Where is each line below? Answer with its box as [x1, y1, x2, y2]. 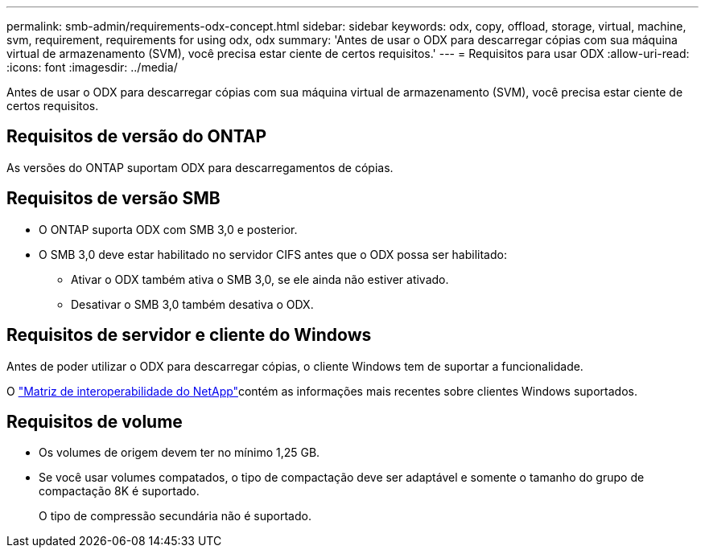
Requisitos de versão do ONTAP [6, 126, 267, 147]
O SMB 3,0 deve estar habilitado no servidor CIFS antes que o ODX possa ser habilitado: [39, 247, 507, 261]
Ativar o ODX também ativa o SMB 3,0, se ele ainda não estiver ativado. [71, 272, 449, 286]
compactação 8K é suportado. [39, 484, 200, 499]
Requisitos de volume [6, 411, 183, 432]
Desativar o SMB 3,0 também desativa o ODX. [71, 297, 314, 311]
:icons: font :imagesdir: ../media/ [6, 60, 178, 74]
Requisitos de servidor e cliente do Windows [6, 325, 372, 346]
